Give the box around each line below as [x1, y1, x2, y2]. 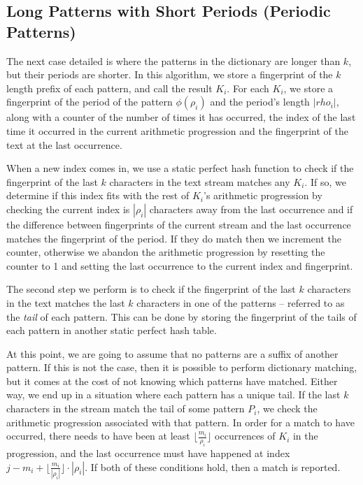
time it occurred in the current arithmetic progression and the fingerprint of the [6, 123, 348, 138]
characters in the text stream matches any [109, 174, 290, 189]
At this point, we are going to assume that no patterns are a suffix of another [6, 346, 339, 361]
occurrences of [215, 428, 276, 443]
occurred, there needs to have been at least [6, 428, 190, 443]
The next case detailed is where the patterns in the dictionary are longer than [6, 53, 341, 68]
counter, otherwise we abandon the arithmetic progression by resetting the [6, 245, 325, 259]
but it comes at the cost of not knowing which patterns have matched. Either [6, 373, 338, 388]
